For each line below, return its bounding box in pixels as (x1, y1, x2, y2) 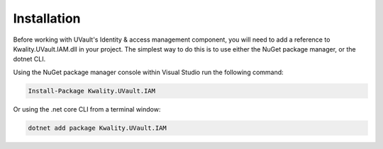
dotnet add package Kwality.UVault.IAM (28, 124, 167, 132)
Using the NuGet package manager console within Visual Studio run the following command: (13, 68, 284, 76)
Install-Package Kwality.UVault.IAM (28, 87, 156, 95)
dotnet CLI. (13, 55, 46, 64)
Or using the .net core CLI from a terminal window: (13, 105, 161, 113)
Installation (13, 11, 81, 26)
